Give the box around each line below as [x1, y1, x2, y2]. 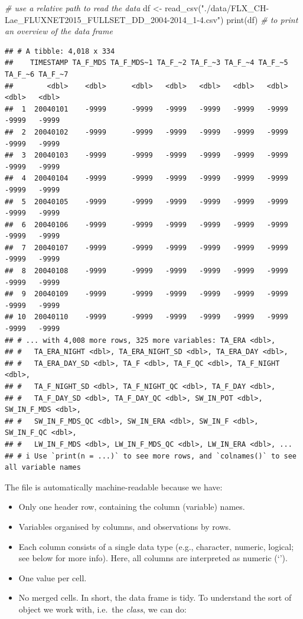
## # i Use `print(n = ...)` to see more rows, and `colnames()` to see [5, 451, 297, 460]
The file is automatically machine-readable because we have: [5, 480, 223, 493]
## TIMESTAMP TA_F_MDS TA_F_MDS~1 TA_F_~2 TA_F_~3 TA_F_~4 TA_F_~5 [5, 58, 288, 67]
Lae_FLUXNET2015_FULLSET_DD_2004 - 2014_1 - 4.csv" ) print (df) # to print [5, 13, 298, 25]
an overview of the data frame [5, 25, 113, 37]
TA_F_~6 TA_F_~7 [5, 70, 69, 78]
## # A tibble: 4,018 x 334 [5, 47, 115, 55]
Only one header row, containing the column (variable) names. [18, 500, 245, 513]
